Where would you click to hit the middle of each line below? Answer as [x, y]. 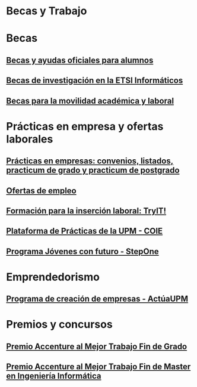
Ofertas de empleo [41, 191]
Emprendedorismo [53, 277]
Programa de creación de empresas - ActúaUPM [97, 299]
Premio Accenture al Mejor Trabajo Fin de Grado [97, 346]
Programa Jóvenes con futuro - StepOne [82, 251]
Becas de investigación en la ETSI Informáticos [95, 81]
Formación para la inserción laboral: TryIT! [86, 211]
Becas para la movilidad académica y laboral [90, 100]
